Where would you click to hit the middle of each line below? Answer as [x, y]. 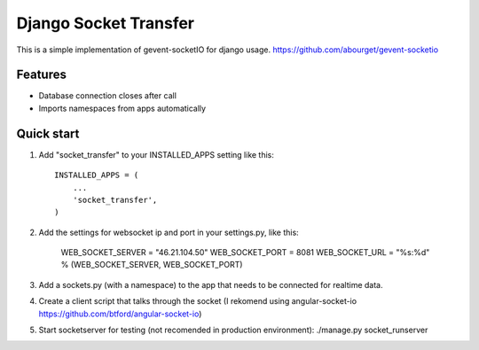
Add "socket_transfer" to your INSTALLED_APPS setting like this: [157, 154]
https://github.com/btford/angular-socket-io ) [120, 314]
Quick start [48, 133]
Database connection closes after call [108, 96]
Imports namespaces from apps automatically [122, 108]
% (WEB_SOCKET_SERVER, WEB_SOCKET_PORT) [152, 265]
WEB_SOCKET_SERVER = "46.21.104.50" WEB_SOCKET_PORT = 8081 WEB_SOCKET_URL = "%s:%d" [245, 253]
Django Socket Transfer [106, 23]
